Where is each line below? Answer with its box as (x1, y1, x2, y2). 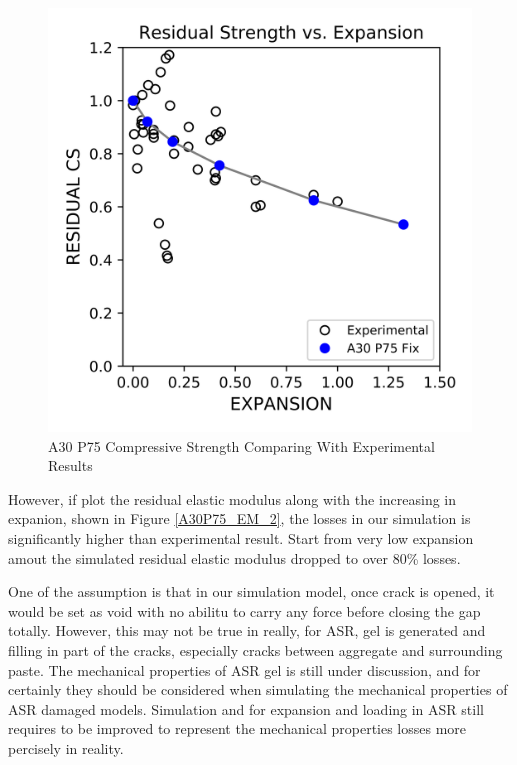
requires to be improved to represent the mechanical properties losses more (8, 718, 467, 739)
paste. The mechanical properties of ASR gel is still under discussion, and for (8, 659, 481, 680)
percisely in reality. (8, 737, 124, 758)
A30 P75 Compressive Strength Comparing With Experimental (48, 435, 435, 456)
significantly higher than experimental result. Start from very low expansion (8, 527, 474, 548)
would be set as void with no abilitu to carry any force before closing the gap (8, 600, 481, 621)
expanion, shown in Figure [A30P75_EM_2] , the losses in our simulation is (8, 508, 471, 529)
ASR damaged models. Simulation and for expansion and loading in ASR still (8, 698, 484, 719)
